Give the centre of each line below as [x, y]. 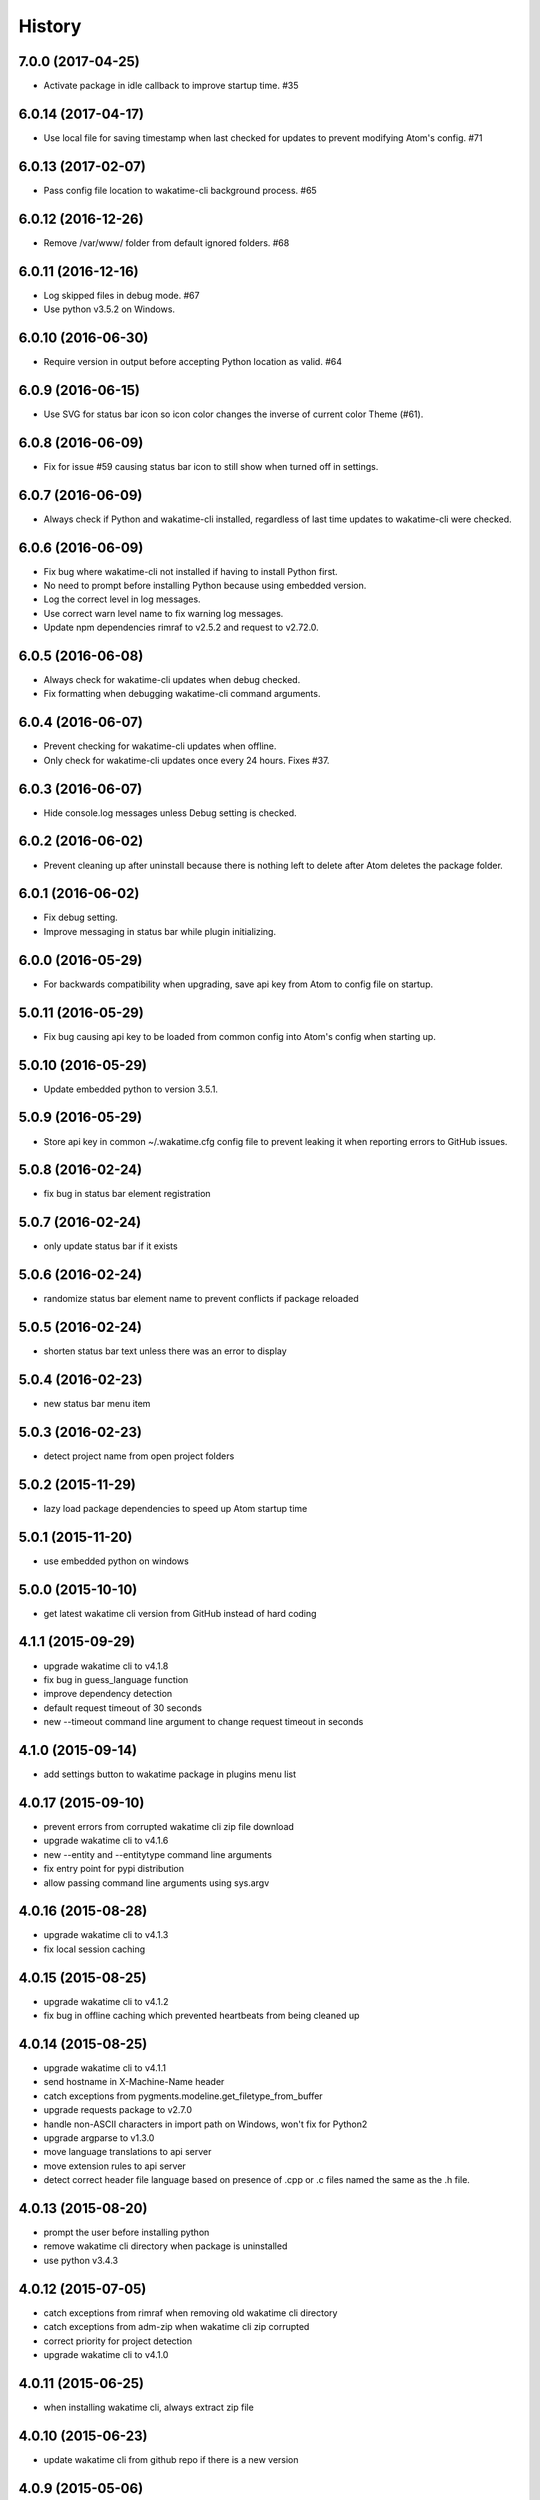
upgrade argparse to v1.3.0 [99, 2137]
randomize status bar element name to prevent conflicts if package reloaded [201, 1299]
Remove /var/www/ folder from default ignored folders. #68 [166, 242]
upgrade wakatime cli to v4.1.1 [105, 2068]
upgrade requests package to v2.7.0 [118, 2110]
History [50, 26]
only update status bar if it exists [111, 1246]
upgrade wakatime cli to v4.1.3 [106, 1935]
